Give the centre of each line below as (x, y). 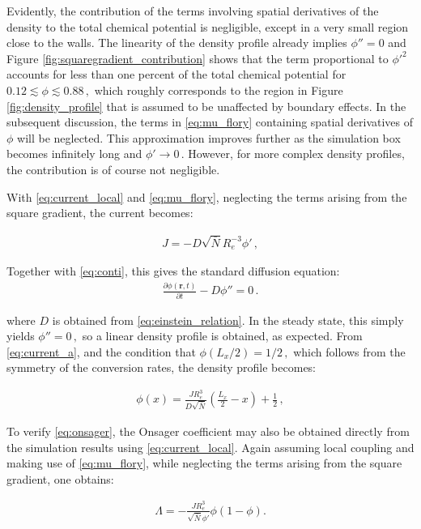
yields (21, 336)
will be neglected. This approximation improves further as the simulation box (209, 137)
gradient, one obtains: (60, 478)
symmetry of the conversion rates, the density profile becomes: (162, 367)
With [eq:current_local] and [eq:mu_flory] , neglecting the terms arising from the (207, 196)
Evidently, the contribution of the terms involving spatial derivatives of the (193, 11)
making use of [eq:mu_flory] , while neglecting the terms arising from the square (204, 463)
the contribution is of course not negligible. (113, 169)
